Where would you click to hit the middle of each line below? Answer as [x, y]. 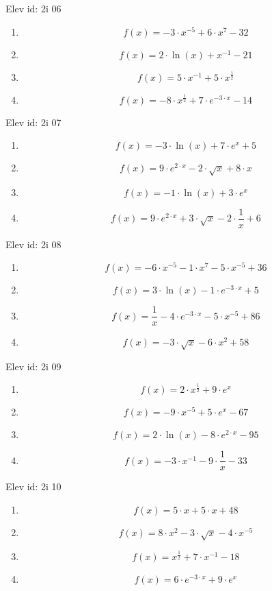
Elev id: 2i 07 [33, 122]
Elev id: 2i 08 [33, 244]
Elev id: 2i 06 [33, 8]
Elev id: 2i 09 [33, 366]
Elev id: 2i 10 [33, 486]
